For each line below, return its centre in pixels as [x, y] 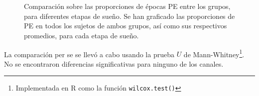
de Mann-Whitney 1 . [214, 53]
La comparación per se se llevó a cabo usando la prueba [89, 54]
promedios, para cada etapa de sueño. [81, 35]
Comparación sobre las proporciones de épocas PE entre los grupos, [127, 6]
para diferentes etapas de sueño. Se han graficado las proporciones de [129, 16]
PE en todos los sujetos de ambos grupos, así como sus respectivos [126, 26]
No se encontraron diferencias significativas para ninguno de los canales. [114, 63]
